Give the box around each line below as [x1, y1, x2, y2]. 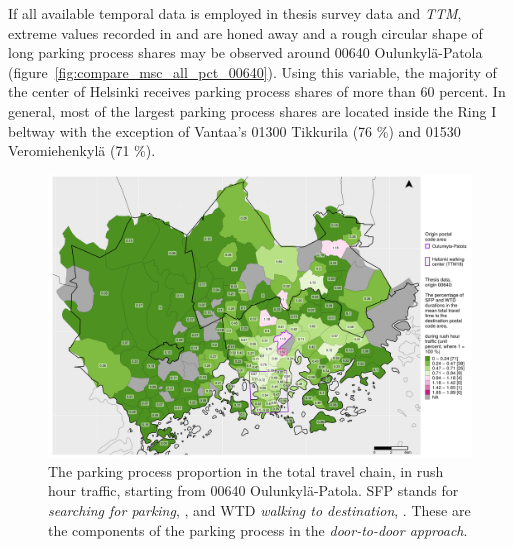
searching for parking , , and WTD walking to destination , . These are [48, 499, 471, 520]
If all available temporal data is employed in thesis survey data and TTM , [8, 3, 462, 23]
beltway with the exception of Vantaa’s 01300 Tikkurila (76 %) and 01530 [8, 120, 461, 141]
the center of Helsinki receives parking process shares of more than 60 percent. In [8, 81, 506, 102]
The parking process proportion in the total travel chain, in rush [48, 460, 444, 481]
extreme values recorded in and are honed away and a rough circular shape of [8, 22, 483, 43]
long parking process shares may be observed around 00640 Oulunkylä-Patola [8, 42, 483, 63]
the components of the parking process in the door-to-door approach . [48, 519, 468, 540]
